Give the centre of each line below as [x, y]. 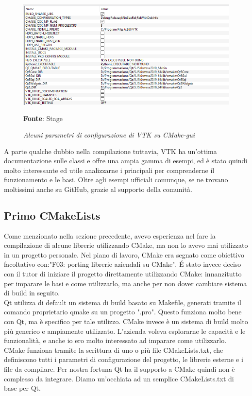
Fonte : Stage [43, 118]
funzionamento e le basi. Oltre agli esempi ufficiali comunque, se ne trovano [116, 180]
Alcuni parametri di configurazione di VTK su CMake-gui [109, 134]
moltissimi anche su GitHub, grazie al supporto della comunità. [98, 189]
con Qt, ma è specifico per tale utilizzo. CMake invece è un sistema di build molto [126, 321]
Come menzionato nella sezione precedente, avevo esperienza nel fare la [110, 235]
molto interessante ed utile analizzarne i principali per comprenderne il [109, 170]
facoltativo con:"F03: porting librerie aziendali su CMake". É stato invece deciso [123, 264]
